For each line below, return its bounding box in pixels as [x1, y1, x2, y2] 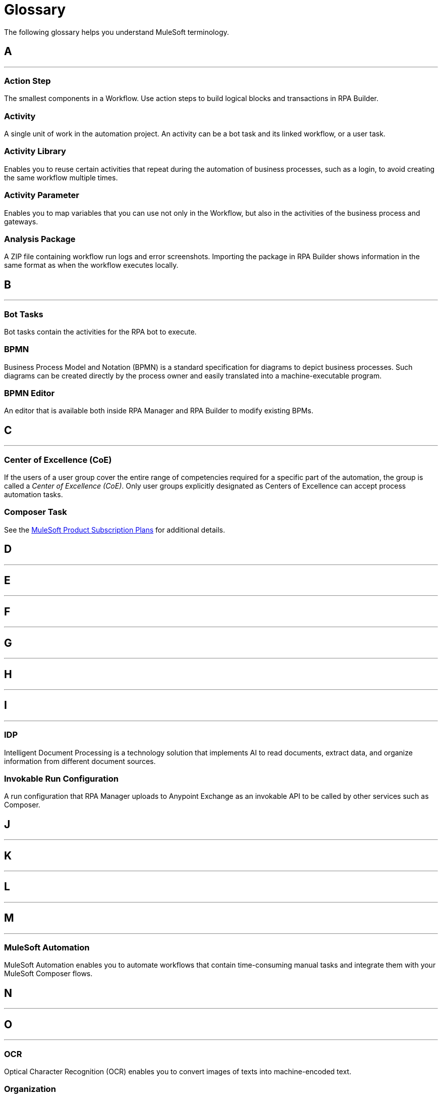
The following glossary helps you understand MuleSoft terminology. [4, 27, 229, 36]
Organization [4, 1084, 56, 1094]
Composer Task [4, 507, 67, 517]
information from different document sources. [4, 756, 156, 766]
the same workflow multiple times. [4, 173, 118, 182]
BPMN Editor [4, 388, 55, 399]
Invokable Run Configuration [4, 773, 119, 784]
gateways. [4, 217, 38, 226]
